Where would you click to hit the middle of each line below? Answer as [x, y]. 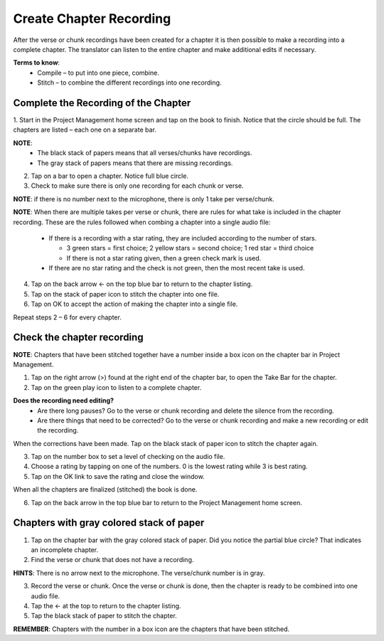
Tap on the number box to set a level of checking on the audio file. [128, 457]
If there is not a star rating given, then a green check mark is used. [164, 258]
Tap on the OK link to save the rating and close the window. [118, 476]
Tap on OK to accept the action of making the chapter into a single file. [134, 304]
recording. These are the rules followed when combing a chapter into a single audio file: [142, 222]
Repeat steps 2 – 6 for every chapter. [68, 317]
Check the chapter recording [78, 338]
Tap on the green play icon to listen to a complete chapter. [116, 387]
